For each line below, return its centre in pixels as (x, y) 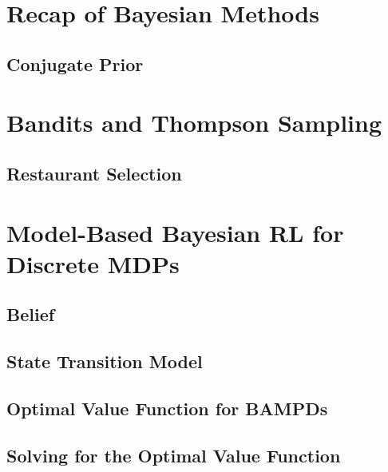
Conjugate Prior (75, 63)
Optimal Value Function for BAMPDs (167, 408)
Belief (31, 314)
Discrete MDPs (93, 263)
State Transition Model (105, 361)
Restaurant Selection (94, 173)
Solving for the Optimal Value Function (174, 455)
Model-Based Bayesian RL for (175, 232)
